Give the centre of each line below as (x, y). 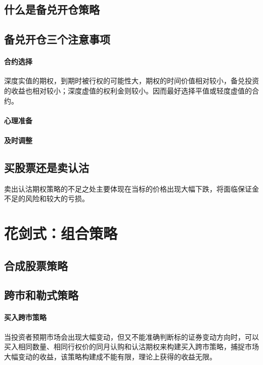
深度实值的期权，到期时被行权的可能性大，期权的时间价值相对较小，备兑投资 (131, 81)
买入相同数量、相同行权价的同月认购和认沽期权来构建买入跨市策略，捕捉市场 (131, 347)
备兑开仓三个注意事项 (57, 39)
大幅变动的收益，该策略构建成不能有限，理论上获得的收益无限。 (110, 356)
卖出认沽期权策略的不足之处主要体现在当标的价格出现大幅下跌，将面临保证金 (131, 188)
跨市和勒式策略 (41, 295)
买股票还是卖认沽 (47, 167)
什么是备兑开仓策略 (52, 9)
